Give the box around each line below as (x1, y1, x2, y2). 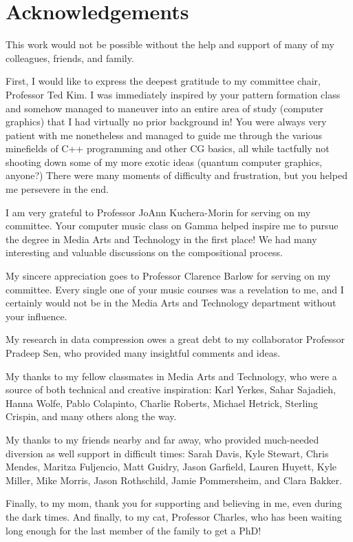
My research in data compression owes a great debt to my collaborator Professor (6, 332, 345, 346)
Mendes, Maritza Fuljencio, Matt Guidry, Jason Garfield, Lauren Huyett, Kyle (6, 459, 337, 474)
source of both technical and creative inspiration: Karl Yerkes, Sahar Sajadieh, (6, 382, 336, 397)
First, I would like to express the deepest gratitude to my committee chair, (6, 74, 321, 88)
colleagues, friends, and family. (6, 50, 134, 65)
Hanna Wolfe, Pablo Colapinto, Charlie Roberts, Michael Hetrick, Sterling (6, 395, 319, 410)
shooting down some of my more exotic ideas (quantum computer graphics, (6, 154, 323, 169)
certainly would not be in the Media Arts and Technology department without (6, 295, 336, 310)
